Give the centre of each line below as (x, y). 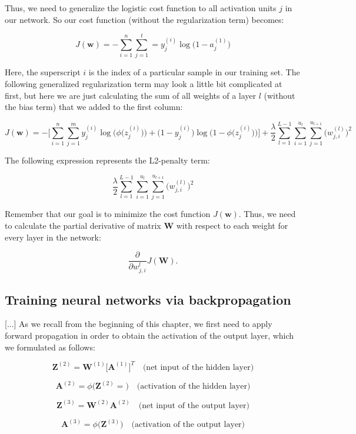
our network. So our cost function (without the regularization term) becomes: (144, 19)
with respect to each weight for (232, 225)
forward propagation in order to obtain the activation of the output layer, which (149, 335)
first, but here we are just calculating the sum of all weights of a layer (131, 95)
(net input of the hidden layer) (198, 367)
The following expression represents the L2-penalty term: (107, 160)
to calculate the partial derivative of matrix (83, 225)
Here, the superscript (43, 72)
